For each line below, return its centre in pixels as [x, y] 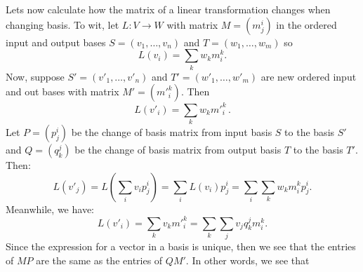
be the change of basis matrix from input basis [172, 131]
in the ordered [306, 24]
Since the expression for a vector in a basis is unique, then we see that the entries [181, 246]
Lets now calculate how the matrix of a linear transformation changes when [168, 9]
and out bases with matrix [62, 91]
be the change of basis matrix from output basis [178, 149]
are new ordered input [309, 76]
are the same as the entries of [99, 260]
